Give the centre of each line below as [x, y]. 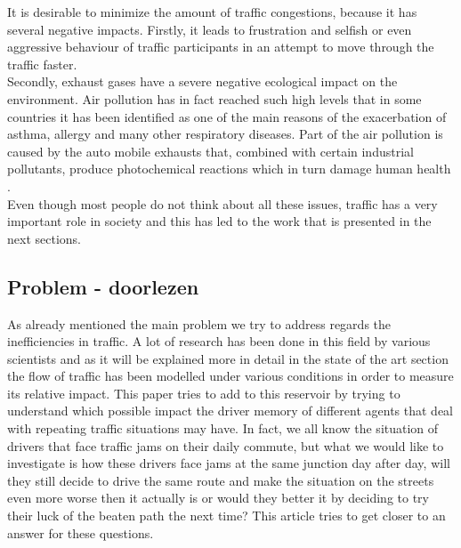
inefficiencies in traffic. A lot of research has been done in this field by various [219, 341]
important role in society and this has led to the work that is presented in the [219, 221]
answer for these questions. [81, 532]
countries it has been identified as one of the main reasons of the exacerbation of [227, 116]
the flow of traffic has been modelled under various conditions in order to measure [230, 376]
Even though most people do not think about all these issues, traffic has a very [222, 203]
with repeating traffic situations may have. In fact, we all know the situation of [223, 428]
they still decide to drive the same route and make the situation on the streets [221, 480]
